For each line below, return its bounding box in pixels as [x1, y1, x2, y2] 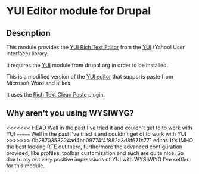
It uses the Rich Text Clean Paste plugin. [6, 91, 105, 98]
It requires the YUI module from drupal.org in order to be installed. [6, 61, 169, 69]
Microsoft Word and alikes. [6, 79, 72, 86]
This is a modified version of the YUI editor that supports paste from [6, 73, 174, 80]
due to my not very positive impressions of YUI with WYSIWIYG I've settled [6, 156, 191, 163]
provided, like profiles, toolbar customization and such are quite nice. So [6, 149, 184, 156]
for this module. [6, 162, 45, 169]
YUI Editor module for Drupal [6, 4, 151, 18]
